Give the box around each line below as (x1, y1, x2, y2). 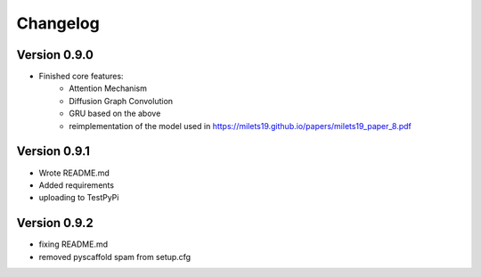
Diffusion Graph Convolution (69, 95, 174, 106)
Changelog (16, 13, 100, 33)
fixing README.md (38, 239, 109, 249)
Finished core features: (38, 71, 124, 82)
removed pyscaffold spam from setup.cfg (38, 251, 192, 262)
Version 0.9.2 (16, 216, 94, 231)
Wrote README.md (38, 167, 110, 178)
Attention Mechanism (69, 83, 147, 94)
